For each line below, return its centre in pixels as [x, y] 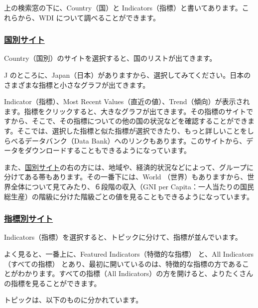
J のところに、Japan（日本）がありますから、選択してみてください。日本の [128, 75]
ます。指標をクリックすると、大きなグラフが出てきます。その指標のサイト [125, 111]
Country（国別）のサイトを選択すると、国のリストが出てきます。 [110, 58]
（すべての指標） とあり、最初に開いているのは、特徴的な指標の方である [123, 263]
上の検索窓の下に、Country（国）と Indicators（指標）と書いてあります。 [123, 7]
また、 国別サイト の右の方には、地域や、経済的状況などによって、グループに [129, 167]
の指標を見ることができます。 [53, 283]
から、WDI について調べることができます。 [89, 17]
